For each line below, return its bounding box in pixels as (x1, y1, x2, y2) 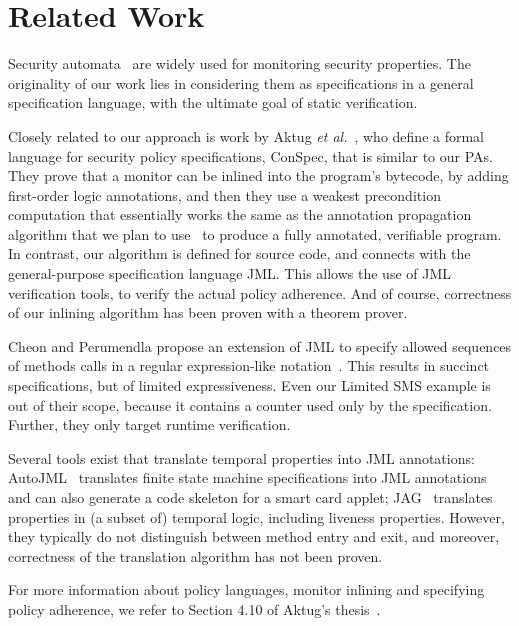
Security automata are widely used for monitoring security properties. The (8, 53, 471, 74)
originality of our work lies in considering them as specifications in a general (8, 72, 474, 93)
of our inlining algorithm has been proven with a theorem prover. (8, 302, 408, 323)
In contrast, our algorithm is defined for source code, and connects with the (8, 243, 471, 264)
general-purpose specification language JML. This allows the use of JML (8, 263, 452, 284)
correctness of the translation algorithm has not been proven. (8, 545, 383, 566)
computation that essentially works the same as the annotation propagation (8, 204, 472, 225)
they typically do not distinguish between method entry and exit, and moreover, (8, 526, 500, 547)
